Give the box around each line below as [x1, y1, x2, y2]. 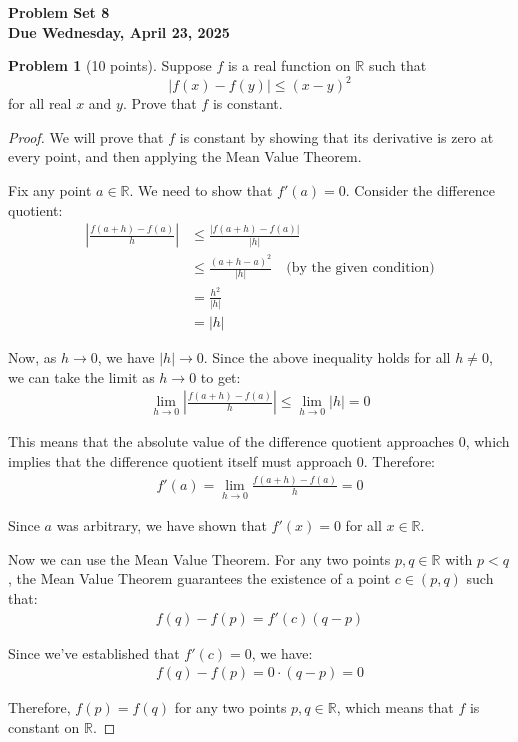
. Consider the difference [345, 180, 495, 201]
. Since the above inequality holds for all [203, 346, 451, 367]
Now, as [8, 346, 57, 367]
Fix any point [8, 180, 92, 201]
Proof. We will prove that [8, 126, 164, 147]
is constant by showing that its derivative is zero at [179, 126, 494, 147]
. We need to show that [129, 180, 273, 201]
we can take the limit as [8, 366, 155, 387]
